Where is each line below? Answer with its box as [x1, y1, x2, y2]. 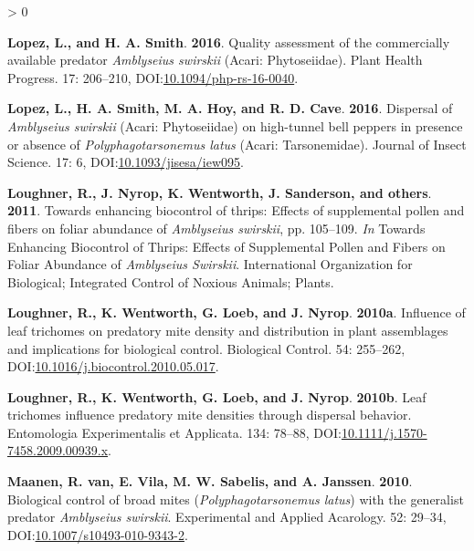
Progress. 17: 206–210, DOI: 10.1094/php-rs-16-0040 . [7, 68, 299, 87]
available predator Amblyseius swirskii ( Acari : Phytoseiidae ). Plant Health [7, 50, 423, 69]
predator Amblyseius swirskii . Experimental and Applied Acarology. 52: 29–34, [7, 507, 447, 526]
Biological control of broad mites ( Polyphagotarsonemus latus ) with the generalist [7, 489, 464, 508]
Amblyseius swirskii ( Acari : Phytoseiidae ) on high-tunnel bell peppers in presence [7, 116, 463, 135]
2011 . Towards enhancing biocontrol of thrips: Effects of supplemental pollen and [7, 201, 465, 220]
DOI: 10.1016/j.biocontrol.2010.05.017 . [7, 357, 219, 376]
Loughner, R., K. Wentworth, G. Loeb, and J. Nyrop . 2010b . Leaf [7, 387, 427, 406]
